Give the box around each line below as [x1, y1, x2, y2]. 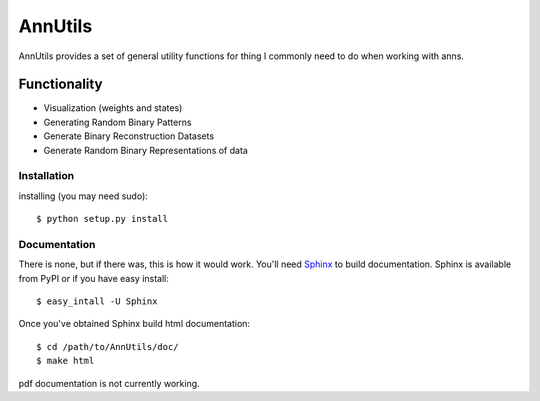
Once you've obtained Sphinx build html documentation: [18, 318, 250, 330]
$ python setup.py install [36, 213, 169, 225]
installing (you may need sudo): [18, 190, 149, 202]
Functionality [18, 76, 103, 93]
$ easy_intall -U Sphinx [36, 296, 158, 307]
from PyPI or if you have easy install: [18, 272, 170, 284]
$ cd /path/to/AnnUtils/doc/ [36, 341, 179, 352]
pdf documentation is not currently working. [18, 377, 200, 389]
